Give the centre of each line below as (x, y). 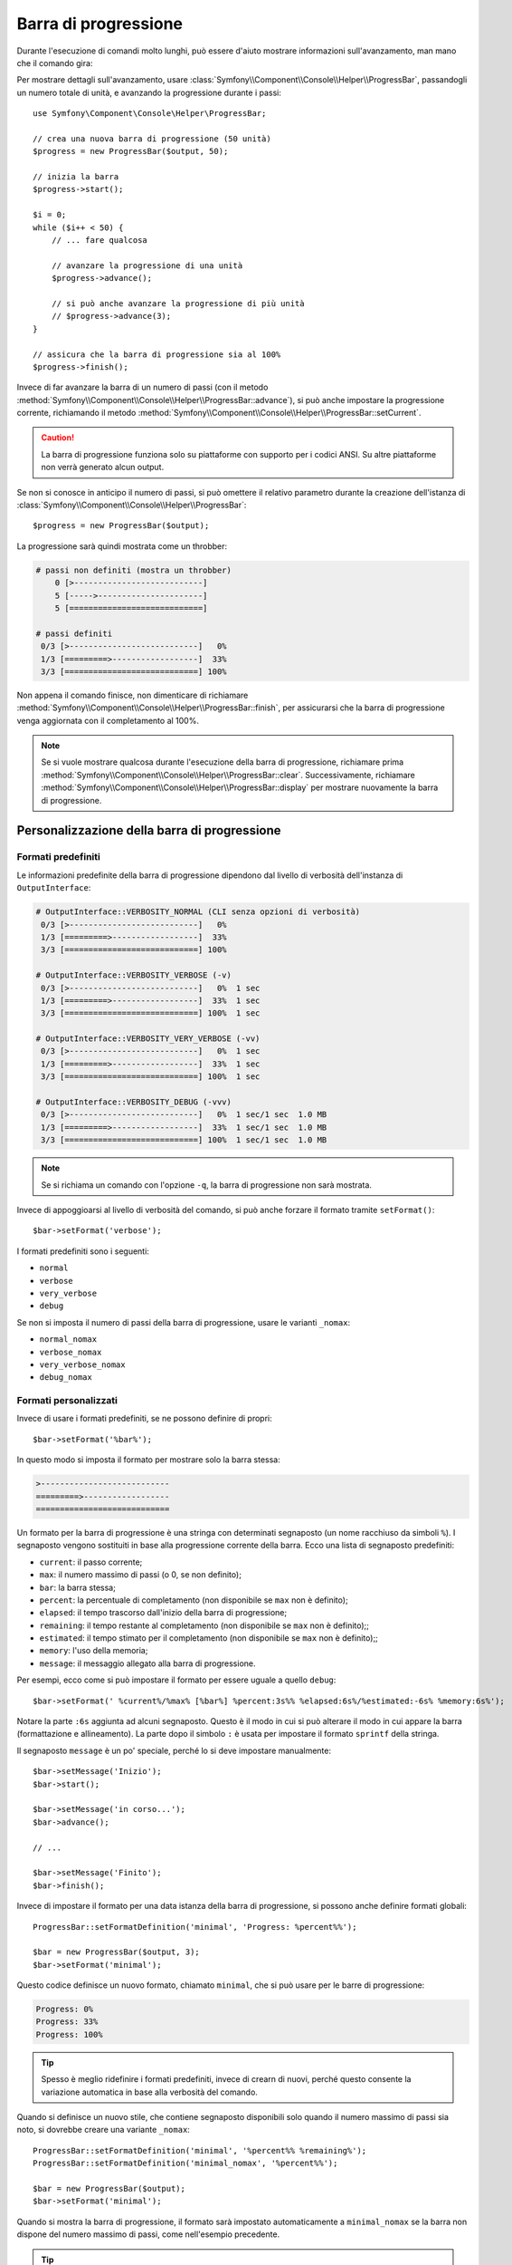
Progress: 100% (69, 2034)
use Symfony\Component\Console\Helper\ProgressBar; (150, 114)
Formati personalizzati (67, 1401)
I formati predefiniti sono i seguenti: (83, 1251)
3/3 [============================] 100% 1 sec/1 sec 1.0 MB (184, 1140)
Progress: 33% (67, 2022)
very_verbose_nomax (82, 1364)
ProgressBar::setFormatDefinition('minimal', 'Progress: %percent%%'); (195, 1927)
